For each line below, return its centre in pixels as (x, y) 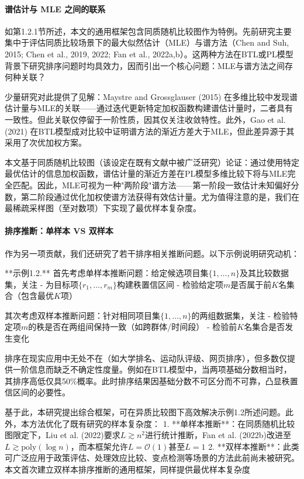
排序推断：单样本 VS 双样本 (59, 231)
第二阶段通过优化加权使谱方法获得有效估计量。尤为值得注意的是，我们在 (160, 196)
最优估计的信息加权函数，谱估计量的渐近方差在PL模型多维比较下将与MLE (146, 173)
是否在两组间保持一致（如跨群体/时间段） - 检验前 (141, 327)
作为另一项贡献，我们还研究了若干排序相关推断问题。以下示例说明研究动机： (152, 253)
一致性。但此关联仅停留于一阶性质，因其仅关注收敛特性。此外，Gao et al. (145, 119)
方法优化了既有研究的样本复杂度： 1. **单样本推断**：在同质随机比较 (162, 423)
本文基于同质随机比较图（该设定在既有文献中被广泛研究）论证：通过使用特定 (152, 162)
